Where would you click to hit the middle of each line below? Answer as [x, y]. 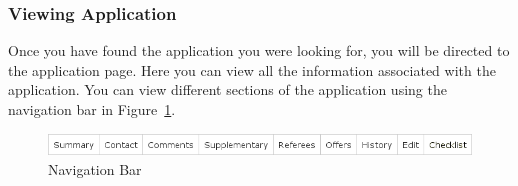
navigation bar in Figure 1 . [92, 109]
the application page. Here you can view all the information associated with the [252, 69]
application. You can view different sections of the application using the [227, 89]
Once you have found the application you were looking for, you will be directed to [259, 50]
